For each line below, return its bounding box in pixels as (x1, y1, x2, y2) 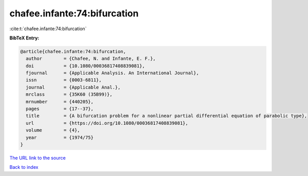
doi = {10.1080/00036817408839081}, (26, 63, 145, 69)
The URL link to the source (9, 155, 66, 161)
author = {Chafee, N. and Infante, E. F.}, (26, 56, 156, 61)
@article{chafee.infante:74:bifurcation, (20, 49, 126, 54)
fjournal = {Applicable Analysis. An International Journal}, (26, 70, 199, 76)
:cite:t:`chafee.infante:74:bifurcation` (9, 26, 87, 32)
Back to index (9, 164, 38, 170)
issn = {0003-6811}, (26, 77, 102, 83)
